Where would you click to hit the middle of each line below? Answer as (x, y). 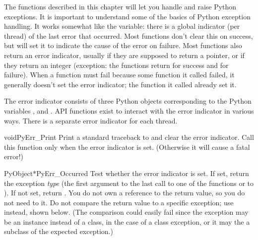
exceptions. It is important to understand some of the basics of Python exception (127, 16)
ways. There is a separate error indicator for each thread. (91, 120)
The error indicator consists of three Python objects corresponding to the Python (128, 101)
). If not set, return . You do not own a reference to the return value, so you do (125, 193)
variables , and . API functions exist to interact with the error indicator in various (129, 110)
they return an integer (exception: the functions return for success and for (116, 65)
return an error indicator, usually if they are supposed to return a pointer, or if (124, 55)
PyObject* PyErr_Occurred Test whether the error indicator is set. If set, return (127, 173)
